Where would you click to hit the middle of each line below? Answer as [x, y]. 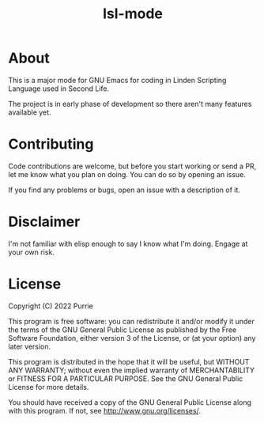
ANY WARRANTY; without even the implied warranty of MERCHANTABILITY [132, 370]
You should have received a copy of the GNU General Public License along [130, 402]
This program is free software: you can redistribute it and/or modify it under [131, 321]
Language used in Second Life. [58, 89]
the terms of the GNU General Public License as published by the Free [123, 330]
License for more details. [49, 387]
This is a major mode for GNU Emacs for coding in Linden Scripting [117, 80]
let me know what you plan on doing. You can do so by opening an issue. [127, 174]
